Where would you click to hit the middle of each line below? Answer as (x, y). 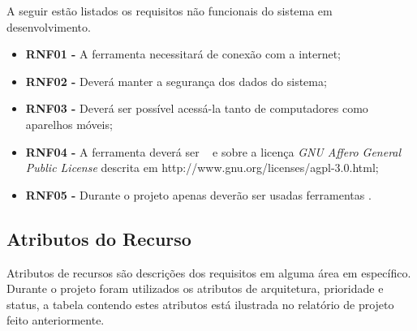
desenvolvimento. (49, 26)
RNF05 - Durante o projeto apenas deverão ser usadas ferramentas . (198, 194)
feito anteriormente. (56, 320)
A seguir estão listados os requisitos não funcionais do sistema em (170, 11)
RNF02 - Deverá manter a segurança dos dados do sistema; (176, 81)
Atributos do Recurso (99, 238)
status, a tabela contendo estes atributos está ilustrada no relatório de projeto (200, 304)
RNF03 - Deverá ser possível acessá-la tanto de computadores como (197, 108)
